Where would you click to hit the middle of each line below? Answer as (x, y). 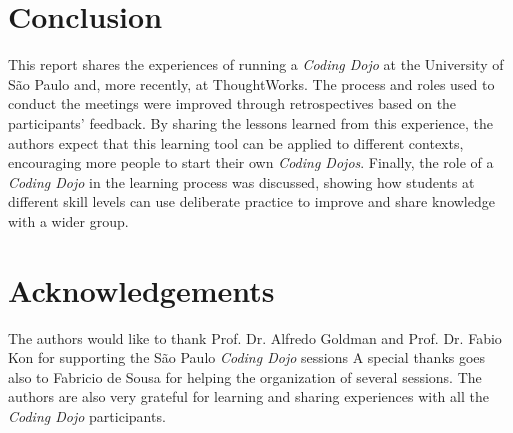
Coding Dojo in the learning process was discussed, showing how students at (241, 181)
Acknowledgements (141, 289)
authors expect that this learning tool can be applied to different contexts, (236, 142)
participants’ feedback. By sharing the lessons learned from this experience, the (251, 122)
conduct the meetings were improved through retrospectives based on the (232, 103)
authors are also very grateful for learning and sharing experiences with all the (248, 396)
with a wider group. (68, 220)
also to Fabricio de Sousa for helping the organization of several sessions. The (245, 376)
